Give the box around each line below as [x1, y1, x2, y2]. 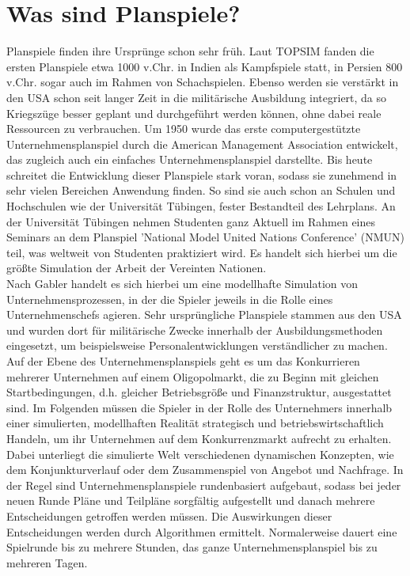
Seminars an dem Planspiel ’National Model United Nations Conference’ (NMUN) [6, 229, 404, 245]
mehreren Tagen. [6, 554, 88, 570]
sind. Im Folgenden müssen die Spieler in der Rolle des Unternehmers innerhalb [6, 399, 393, 415]
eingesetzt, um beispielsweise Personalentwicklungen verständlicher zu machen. [6, 337, 388, 354]
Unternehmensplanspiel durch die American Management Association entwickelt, [6, 135, 398, 152]
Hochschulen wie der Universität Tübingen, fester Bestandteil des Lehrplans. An [6, 198, 396, 214]
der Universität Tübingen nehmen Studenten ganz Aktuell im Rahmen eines [6, 213, 376, 229]
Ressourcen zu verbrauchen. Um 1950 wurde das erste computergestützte [6, 120, 361, 137]
